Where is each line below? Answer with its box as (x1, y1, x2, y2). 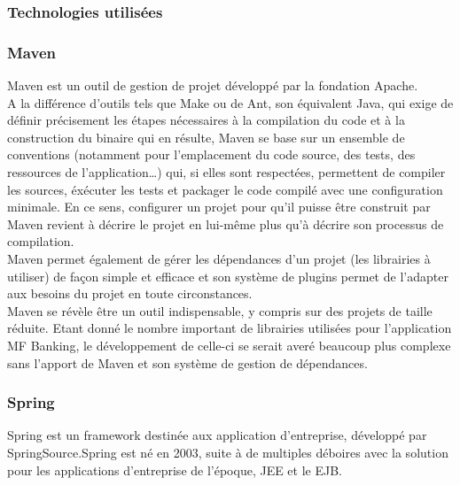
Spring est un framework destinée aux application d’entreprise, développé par (7, 426, 427, 444)
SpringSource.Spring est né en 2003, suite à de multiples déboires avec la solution (7, 443, 448, 461)
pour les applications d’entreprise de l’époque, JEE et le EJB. (7, 460, 342, 479)
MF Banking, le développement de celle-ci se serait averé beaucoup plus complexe (7, 335, 451, 354)
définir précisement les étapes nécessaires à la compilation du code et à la (7, 111, 405, 129)
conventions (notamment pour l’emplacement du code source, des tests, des (7, 145, 416, 164)
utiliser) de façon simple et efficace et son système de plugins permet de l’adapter (7, 266, 448, 285)
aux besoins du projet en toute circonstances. (7, 284, 253, 303)
